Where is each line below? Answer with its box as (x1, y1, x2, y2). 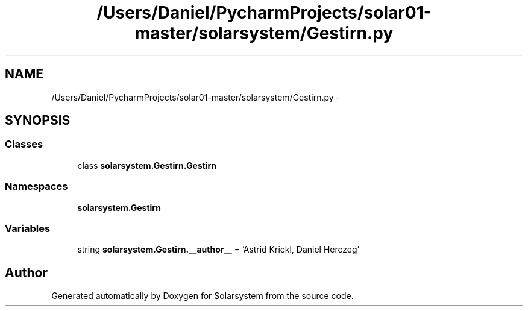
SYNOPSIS (5, 113, 71, 128)
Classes (5, 138, 43, 151)
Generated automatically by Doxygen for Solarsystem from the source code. (51, 291, 354, 301)
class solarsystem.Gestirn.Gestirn (77, 160, 217, 171)
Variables (5, 222, 51, 234)
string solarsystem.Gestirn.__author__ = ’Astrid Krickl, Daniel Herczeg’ (77, 244, 360, 255)
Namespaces (5, 180, 68, 193)
